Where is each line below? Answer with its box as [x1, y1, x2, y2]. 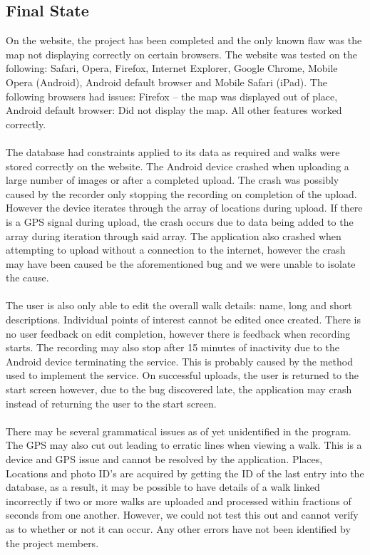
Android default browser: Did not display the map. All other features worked [6, 103, 342, 118]
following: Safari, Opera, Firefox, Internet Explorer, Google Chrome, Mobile [6, 61, 338, 76]
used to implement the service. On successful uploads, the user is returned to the [6, 368, 359, 383]
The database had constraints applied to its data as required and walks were [6, 144, 340, 159]
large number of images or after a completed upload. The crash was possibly [6, 172, 339, 187]
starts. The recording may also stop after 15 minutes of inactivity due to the [6, 340, 339, 355]
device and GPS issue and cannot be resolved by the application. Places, [6, 452, 323, 467]
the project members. [6, 535, 99, 550]
